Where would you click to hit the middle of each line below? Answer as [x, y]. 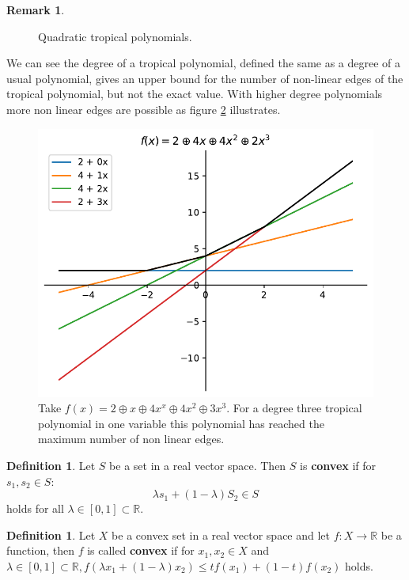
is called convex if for [141, 550]
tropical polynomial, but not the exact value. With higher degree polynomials [195, 94]
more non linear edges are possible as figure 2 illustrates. [144, 109]
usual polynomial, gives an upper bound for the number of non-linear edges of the [205, 78]
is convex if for [338, 466]
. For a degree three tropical [294, 408]
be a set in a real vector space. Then [198, 466]
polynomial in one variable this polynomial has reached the [181, 423]
